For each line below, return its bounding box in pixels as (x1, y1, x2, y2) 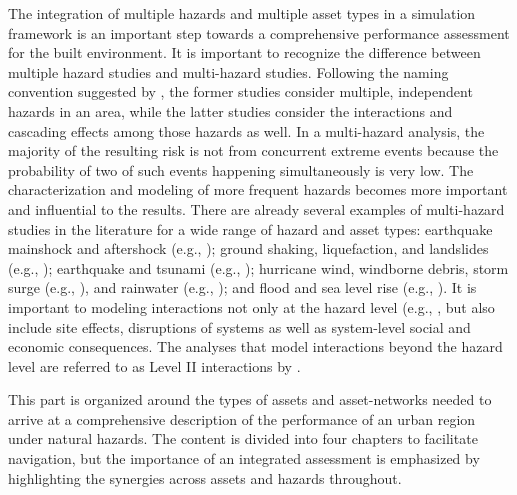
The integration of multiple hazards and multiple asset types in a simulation (8, 3, 476, 23)
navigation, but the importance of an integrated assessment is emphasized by (8, 448, 480, 469)
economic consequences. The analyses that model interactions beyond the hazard (8, 336, 503, 357)
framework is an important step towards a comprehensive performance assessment (8, 22, 510, 43)
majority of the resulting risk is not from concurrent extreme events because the (8, 140, 499, 161)
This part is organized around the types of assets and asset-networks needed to (8, 389, 492, 410)
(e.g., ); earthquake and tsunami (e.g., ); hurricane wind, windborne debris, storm (8, 257, 509, 278)
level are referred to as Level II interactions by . (8, 355, 301, 376)
